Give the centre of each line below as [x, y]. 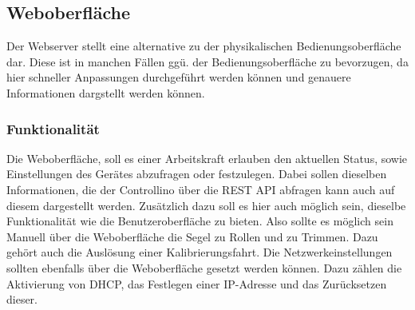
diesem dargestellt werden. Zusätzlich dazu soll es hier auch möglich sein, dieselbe [206, 205]
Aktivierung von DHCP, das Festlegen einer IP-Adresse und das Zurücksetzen [197, 283]
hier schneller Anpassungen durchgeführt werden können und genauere [179, 77]
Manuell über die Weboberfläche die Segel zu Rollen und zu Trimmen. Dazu [192, 236]
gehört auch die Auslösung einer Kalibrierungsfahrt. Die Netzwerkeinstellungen [200, 252]
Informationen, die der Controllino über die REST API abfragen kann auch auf [201, 189]
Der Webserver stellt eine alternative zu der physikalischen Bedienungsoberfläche [204, 46]
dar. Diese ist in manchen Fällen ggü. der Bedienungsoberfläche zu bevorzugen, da [207, 61]
